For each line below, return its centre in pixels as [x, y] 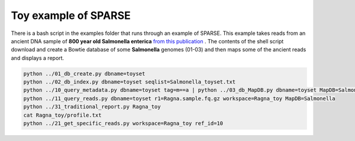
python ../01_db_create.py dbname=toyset [84, 73]
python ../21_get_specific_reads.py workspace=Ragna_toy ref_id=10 [123, 124]
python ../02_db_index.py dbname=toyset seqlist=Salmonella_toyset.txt [130, 82]
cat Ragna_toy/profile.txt [62, 115]
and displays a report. [38, 58]
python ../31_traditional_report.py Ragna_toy [92, 107]
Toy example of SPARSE [71, 15]
